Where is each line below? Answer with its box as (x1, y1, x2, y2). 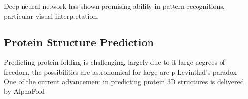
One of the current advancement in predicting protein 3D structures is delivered (4, 76, 244, 86)
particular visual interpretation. (4, 10, 99, 20)
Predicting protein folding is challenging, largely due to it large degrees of (4, 57, 225, 67)
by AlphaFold (4, 86, 45, 96)
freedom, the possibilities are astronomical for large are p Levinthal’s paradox (4, 66, 237, 77)
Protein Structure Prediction (4, 34, 154, 49)
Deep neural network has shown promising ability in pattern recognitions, (4, 1, 225, 11)
